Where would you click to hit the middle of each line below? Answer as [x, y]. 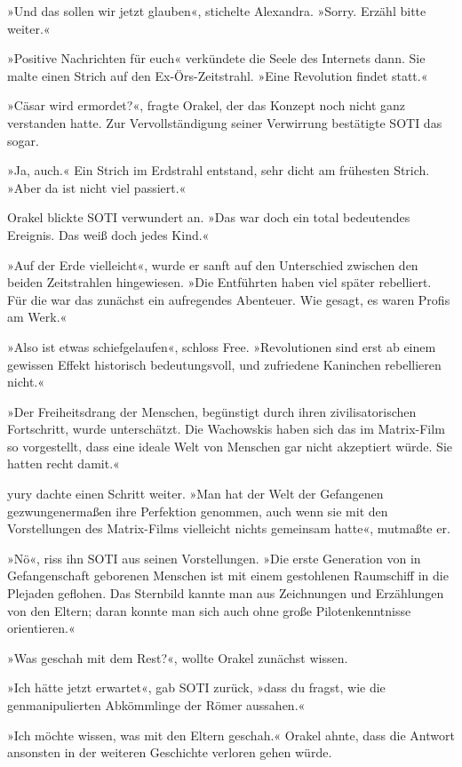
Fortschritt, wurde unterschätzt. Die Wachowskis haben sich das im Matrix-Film [226, 429]
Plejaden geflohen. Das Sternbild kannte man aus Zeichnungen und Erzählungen [226, 593]
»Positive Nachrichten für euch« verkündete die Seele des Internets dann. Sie [216, 58]
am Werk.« [37, 317]
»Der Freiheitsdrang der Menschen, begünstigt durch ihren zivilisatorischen [212, 411]
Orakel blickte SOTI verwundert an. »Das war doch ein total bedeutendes [209, 217]
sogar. [23, 140]
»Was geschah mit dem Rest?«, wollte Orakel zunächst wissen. [178, 657]
